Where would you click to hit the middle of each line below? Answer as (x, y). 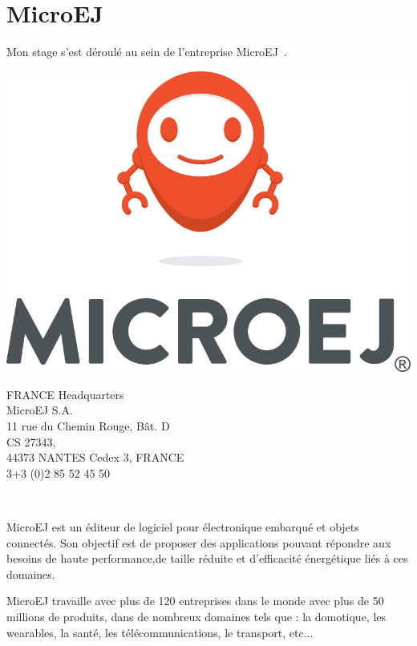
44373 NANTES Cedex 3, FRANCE (95, 457)
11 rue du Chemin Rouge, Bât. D (88, 426)
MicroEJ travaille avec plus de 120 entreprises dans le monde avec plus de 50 (195, 601)
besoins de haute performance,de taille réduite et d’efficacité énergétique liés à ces (207, 558)
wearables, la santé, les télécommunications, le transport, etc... (160, 632)
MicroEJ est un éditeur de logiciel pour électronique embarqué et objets (183, 527)
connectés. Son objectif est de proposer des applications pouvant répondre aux (199, 542)
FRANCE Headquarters (65, 394)
